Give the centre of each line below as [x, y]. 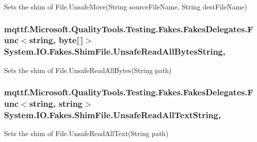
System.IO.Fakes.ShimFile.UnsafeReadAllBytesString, [115, 51]
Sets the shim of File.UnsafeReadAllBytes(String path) [88, 70]
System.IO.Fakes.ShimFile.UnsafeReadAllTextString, [113, 115]
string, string [56, 104]
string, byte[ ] [56, 40]
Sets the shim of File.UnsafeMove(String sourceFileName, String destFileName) [126, 6]
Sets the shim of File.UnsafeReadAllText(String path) [86, 133]
